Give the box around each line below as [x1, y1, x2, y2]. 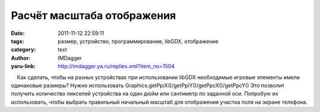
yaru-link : [11, 63, 36, 70]
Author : [11, 54, 31, 62]
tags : [11, 37, 24, 44]
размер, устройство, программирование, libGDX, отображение [57, 37, 219, 44]
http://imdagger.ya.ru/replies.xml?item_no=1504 [57, 63, 175, 70]
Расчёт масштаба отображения [11, 9, 176, 22]
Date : [11, 30, 25, 37]
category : [11, 46, 36, 53]
